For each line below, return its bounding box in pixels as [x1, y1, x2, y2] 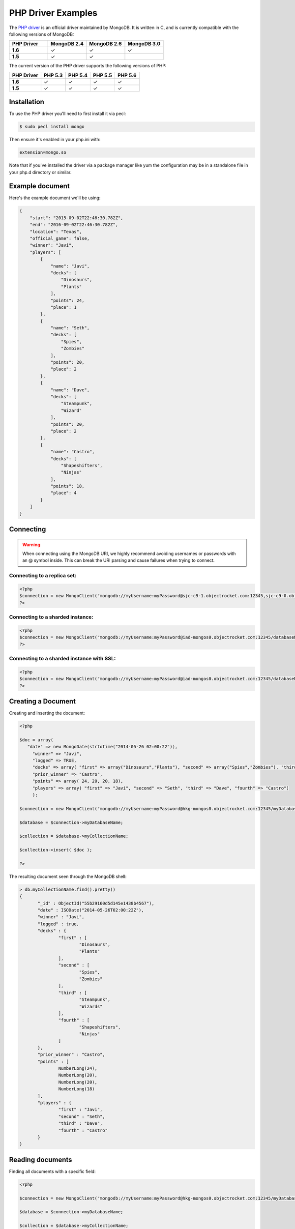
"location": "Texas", [29, 229, 82, 234]
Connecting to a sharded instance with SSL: [9, 655, 116, 662]
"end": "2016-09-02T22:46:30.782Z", [29, 222, 118, 228]
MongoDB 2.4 [50, 40, 84, 47]
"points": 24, [50, 297, 85, 303]
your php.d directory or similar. [9, 169, 72, 175]
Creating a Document [9, 697, 76, 705]
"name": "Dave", [50, 387, 90, 393]
